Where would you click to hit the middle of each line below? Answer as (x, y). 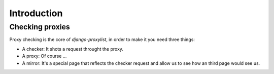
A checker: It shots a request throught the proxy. (73, 49)
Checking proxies (40, 27)
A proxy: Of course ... (44, 56)
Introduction (36, 13)
